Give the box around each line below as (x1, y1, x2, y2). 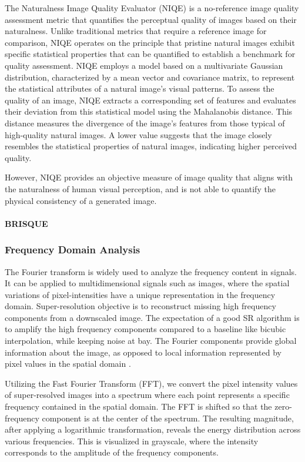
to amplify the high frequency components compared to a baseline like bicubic (5, 323, 286, 335)
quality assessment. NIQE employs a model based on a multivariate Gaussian (5, 59, 283, 71)
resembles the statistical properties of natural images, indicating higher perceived (5, 140, 297, 152)
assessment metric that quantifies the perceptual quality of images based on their (5, 13, 297, 25)
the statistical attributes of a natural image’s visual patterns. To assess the (5, 82, 274, 95)
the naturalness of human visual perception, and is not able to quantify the (5, 182, 276, 195)
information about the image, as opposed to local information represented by (5, 346, 281, 358)
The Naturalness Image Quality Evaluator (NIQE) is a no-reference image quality (5, 2, 299, 14)
